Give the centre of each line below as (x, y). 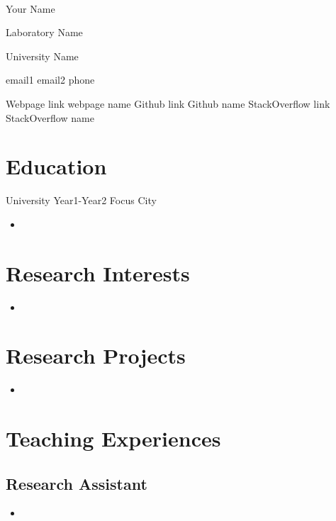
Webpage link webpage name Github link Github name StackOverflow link (168, 103)
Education (56, 166)
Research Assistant (77, 483)
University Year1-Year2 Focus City (81, 200)
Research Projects (96, 355)
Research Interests (98, 273)
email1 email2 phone (50, 80)
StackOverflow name (50, 117)
